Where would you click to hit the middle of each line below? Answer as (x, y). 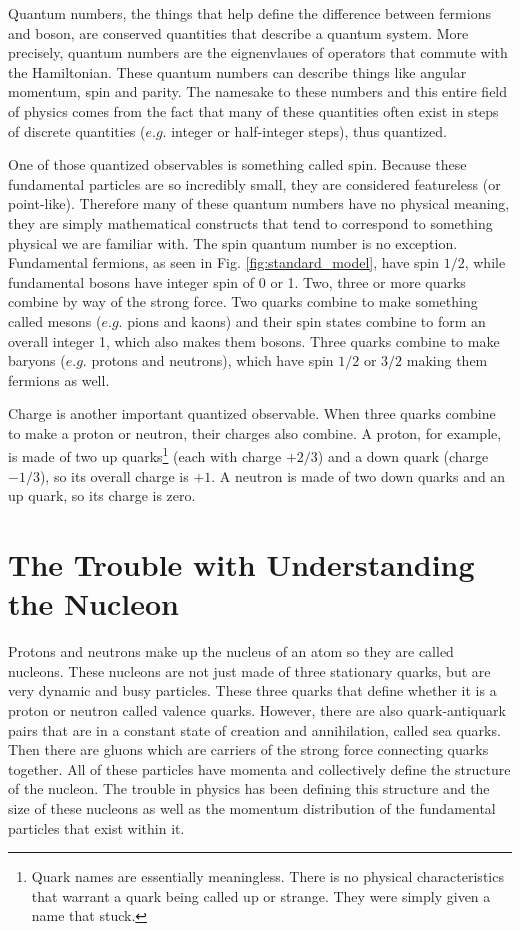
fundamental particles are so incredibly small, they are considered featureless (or (254, 183)
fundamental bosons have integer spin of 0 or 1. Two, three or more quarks (237, 281)
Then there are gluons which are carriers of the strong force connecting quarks (248, 749)
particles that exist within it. (96, 827)
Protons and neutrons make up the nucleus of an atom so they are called (231, 651)
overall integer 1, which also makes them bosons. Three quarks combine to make (254, 340)
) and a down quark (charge (403, 456)
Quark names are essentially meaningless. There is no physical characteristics (267, 876)
